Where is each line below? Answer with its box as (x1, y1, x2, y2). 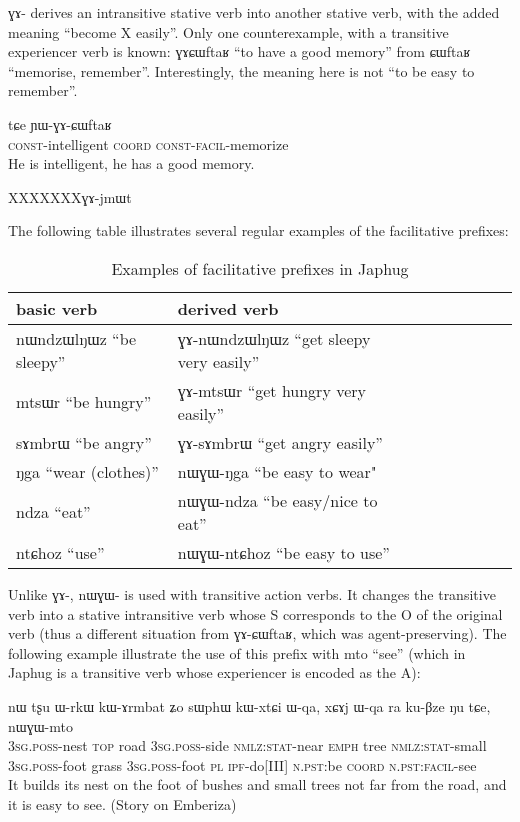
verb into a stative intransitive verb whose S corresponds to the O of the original (8, 603, 503, 624)
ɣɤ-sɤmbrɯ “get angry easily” (177, 430, 383, 454)
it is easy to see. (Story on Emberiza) (8, 793, 237, 814)
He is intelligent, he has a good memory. (8, 153, 255, 174)
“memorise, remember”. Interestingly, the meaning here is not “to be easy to (8, 60, 475, 81)
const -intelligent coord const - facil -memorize (8, 133, 289, 154)
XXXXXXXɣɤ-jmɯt (8, 186, 132, 207)
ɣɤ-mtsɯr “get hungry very (177, 378, 366, 402)
